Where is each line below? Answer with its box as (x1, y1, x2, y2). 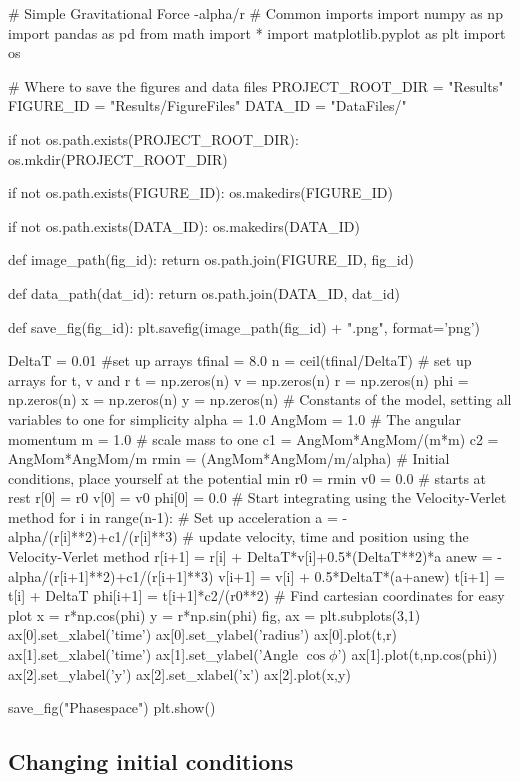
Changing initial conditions (8, 746, 294, 777)
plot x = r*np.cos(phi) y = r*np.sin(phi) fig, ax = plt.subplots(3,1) (8, 604, 421, 625)
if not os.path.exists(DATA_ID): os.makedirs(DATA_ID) (8, 215, 361, 236)
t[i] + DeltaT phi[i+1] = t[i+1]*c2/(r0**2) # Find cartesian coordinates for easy (8, 585, 505, 606)
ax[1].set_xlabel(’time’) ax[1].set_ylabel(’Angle (8, 644, 298, 665)
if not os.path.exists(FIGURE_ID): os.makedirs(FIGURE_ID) (8, 182, 393, 203)
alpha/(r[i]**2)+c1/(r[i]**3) (8, 526, 178, 547)
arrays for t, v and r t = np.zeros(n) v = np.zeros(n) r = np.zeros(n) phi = (8, 369, 469, 390)
